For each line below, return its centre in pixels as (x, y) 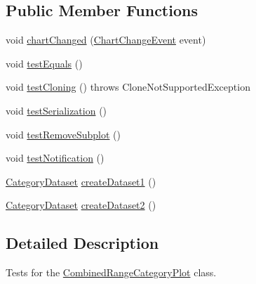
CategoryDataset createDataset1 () (81, 181)
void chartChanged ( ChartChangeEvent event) (106, 40)
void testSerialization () (56, 110)
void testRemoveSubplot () (63, 134)
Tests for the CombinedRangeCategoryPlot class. (111, 272)
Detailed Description (82, 243)
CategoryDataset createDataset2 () (81, 205)
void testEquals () (44, 63)
